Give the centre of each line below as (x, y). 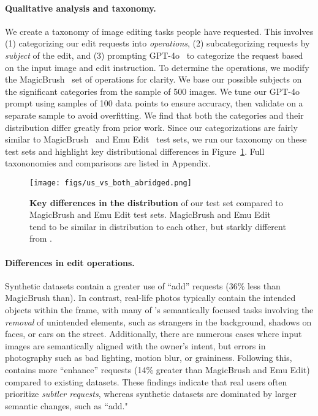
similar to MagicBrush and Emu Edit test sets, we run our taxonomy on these (156, 139)
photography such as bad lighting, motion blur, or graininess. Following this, (149, 358)
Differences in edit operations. (70, 262)
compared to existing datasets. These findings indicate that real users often (146, 381)
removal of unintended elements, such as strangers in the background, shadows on (158, 321)
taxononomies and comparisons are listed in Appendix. (108, 163)
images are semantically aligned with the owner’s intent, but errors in (135, 345)
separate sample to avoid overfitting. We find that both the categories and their (154, 115)
